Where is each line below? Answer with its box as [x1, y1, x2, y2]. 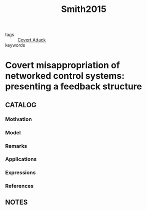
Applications [5, 156, 37, 163]
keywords [5, 42, 25, 48]
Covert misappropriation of [5, 60, 120, 71]
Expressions [5, 169, 36, 176]
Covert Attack [17, 37, 46, 43]
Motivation [5, 116, 32, 123]
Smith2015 [61, 3, 107, 15]
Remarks [5, 142, 27, 149]
